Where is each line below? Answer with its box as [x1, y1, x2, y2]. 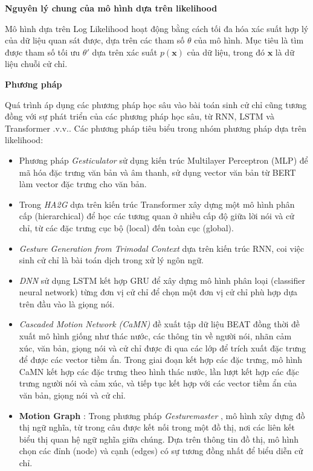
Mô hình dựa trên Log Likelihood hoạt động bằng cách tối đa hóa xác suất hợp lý [5, 22, 309, 34]
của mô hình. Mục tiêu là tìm [194, 34, 304, 46]
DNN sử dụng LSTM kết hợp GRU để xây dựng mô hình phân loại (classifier [19, 274, 305, 286]
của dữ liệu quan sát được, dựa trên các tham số [5, 34, 185, 46]
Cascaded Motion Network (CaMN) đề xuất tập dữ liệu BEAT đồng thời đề [19, 318, 300, 330]
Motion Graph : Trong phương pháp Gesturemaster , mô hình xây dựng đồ [19, 409, 305, 421]
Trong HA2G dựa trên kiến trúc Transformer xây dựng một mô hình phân [19, 197, 295, 210]
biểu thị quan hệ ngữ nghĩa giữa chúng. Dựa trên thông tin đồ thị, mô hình [19, 432, 299, 445]
